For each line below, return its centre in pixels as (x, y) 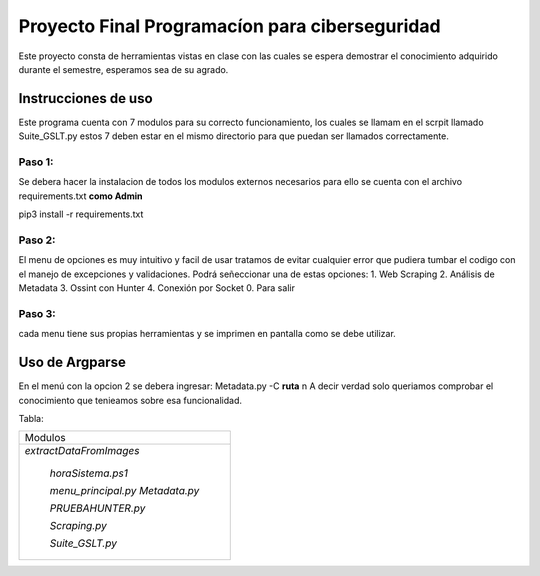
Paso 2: (37, 240)
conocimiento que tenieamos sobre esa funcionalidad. (130, 400)
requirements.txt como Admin (80, 196)
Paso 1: (36, 162)
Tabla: (31, 418)
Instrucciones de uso (86, 98)
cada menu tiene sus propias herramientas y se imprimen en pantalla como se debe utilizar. (207, 334)
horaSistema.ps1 (89, 473)
